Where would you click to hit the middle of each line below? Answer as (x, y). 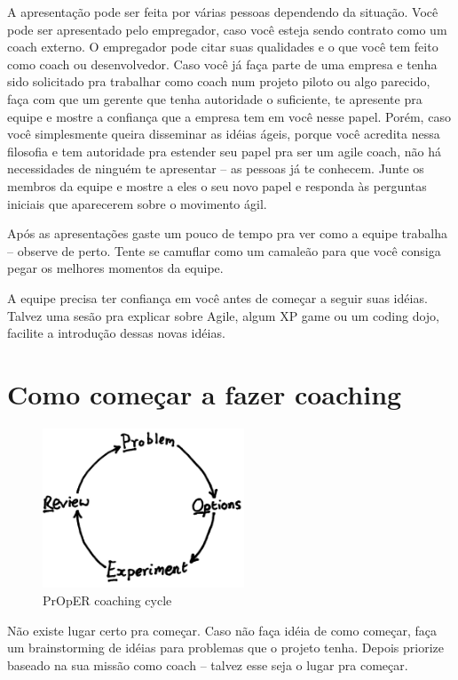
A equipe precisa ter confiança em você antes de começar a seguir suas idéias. (217, 297)
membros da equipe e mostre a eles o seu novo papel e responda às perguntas (217, 185)
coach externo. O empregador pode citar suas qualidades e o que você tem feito (223, 47)
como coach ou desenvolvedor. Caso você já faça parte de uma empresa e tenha (222, 64)
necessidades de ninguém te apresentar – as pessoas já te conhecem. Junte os (216, 168)
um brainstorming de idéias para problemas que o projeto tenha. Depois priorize (225, 648)
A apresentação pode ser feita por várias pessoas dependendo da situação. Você (223, 12)
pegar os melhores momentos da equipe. (115, 268)
